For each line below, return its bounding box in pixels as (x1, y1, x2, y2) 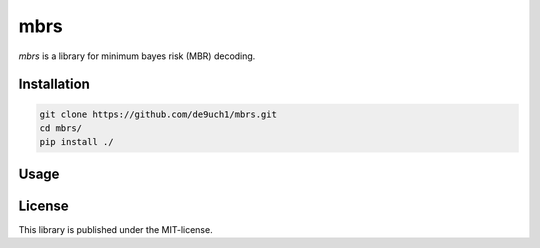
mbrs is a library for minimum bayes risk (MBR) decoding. (18, 50, 256, 62)
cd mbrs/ (39, 122, 83, 134)
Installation (18, 76, 90, 93)
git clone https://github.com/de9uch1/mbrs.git (39, 108, 277, 120)
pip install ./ (39, 136, 114, 148)
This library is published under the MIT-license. (18, 223, 214, 235)
